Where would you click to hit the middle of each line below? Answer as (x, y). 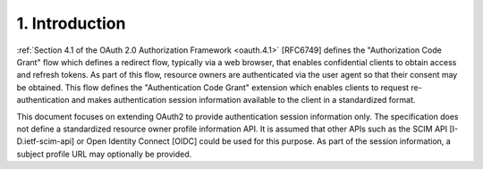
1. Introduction (71, 23)
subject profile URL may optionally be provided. (104, 154)
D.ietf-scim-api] (46, 141)
